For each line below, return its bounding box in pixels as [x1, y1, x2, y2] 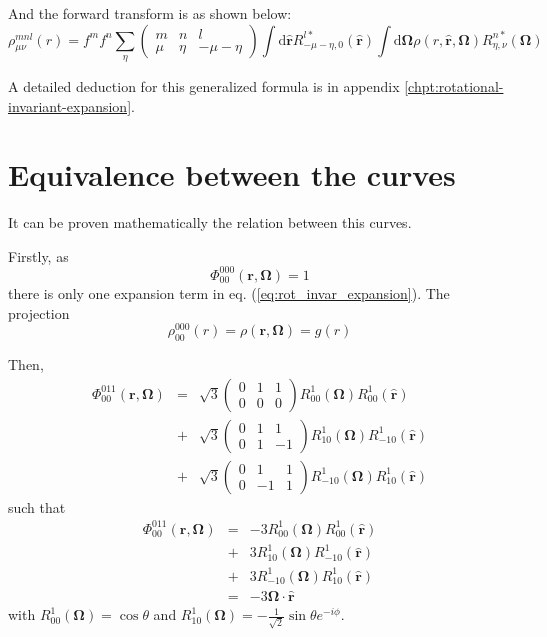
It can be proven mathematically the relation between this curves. [8, 212, 412, 233]
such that [8, 496, 66, 517]
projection [8, 302, 70, 323]
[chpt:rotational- [404, 75, 504, 96]
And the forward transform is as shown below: [8, 3, 292, 23]
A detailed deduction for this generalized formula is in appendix [8, 75, 400, 96]
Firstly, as [8, 245, 69, 266]
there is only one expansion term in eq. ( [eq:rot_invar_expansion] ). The [8, 282, 450, 303]
